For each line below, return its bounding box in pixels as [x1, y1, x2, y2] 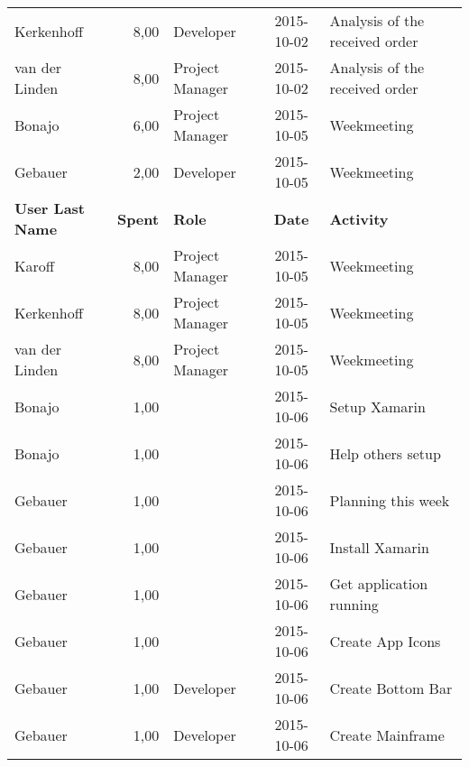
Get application [329, 573, 428, 594]
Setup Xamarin [329, 395, 426, 417]
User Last [14, 198, 86, 218]
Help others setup [329, 442, 441, 464]
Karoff [14, 254, 55, 276]
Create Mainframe [329, 724, 445, 745]
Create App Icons [329, 630, 441, 651]
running [329, 594, 379, 615]
